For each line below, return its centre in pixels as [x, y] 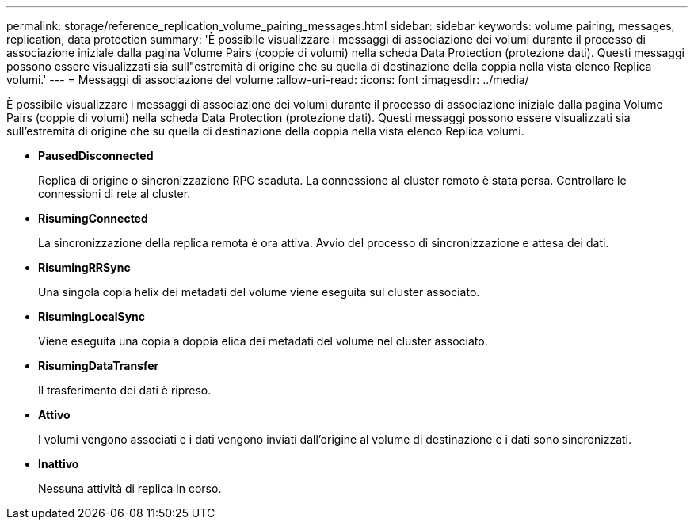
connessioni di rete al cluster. [114, 194]
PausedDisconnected [96, 156]
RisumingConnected [93, 218]
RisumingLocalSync [92, 316]
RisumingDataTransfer [99, 366]
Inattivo [59, 464]
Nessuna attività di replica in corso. [130, 488]
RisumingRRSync [84, 267]
